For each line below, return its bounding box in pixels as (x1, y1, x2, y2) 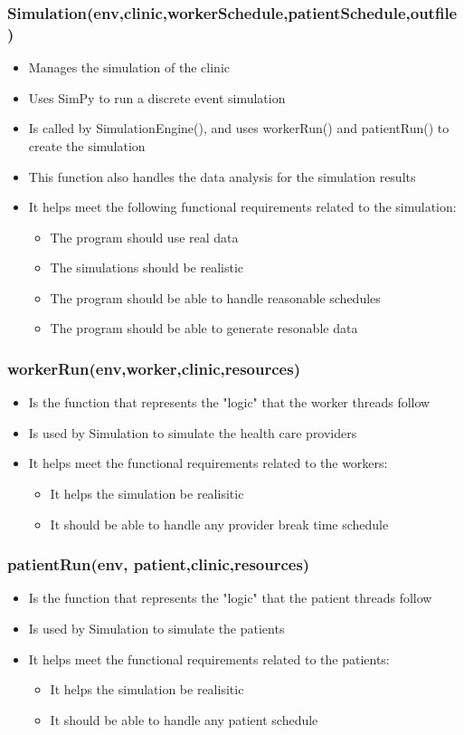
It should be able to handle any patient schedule (50, 710, 318, 729)
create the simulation (28, 136, 146, 155)
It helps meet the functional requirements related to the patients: (28, 649, 390, 668)
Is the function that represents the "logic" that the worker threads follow (28, 393, 431, 412)
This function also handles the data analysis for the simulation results (28, 167, 416, 186)
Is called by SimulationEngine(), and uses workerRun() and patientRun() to (28, 119, 450, 138)
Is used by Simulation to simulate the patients (28, 619, 285, 638)
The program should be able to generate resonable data (50, 319, 358, 338)
